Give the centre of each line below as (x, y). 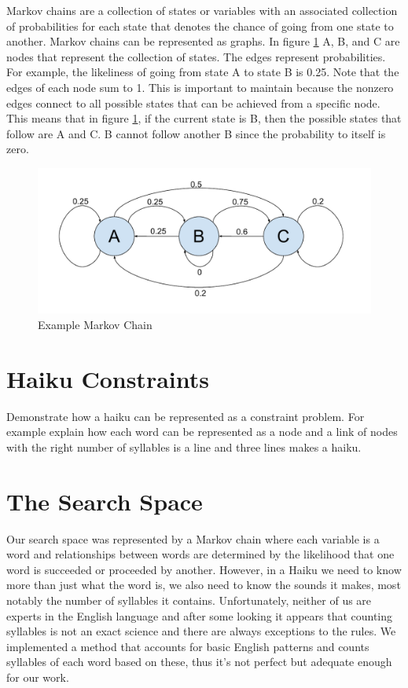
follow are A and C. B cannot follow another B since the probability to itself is (196, 133)
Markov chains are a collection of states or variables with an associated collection (202, 10)
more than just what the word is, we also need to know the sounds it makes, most (204, 585)
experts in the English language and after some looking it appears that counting (200, 615)
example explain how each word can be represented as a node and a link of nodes (202, 432)
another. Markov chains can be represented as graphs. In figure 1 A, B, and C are (203, 41)
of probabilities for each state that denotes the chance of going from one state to (200, 26)
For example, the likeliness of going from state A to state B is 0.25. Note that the (203, 72)
